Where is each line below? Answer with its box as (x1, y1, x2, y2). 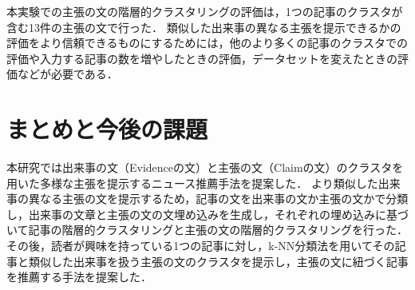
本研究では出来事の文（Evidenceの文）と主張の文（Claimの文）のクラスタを (6, 159, 404, 176)
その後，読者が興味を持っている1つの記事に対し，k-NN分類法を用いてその (6, 237, 395, 254)
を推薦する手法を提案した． (6, 268, 152, 285)
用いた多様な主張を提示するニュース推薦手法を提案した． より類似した (6, 174, 378, 191)
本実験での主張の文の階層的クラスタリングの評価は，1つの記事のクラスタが (6, 3, 403, 19)
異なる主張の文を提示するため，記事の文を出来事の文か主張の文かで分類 (28, 190, 409, 207)
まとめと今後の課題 (6, 113, 208, 145)
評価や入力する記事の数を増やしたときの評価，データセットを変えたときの (6, 50, 397, 66)
